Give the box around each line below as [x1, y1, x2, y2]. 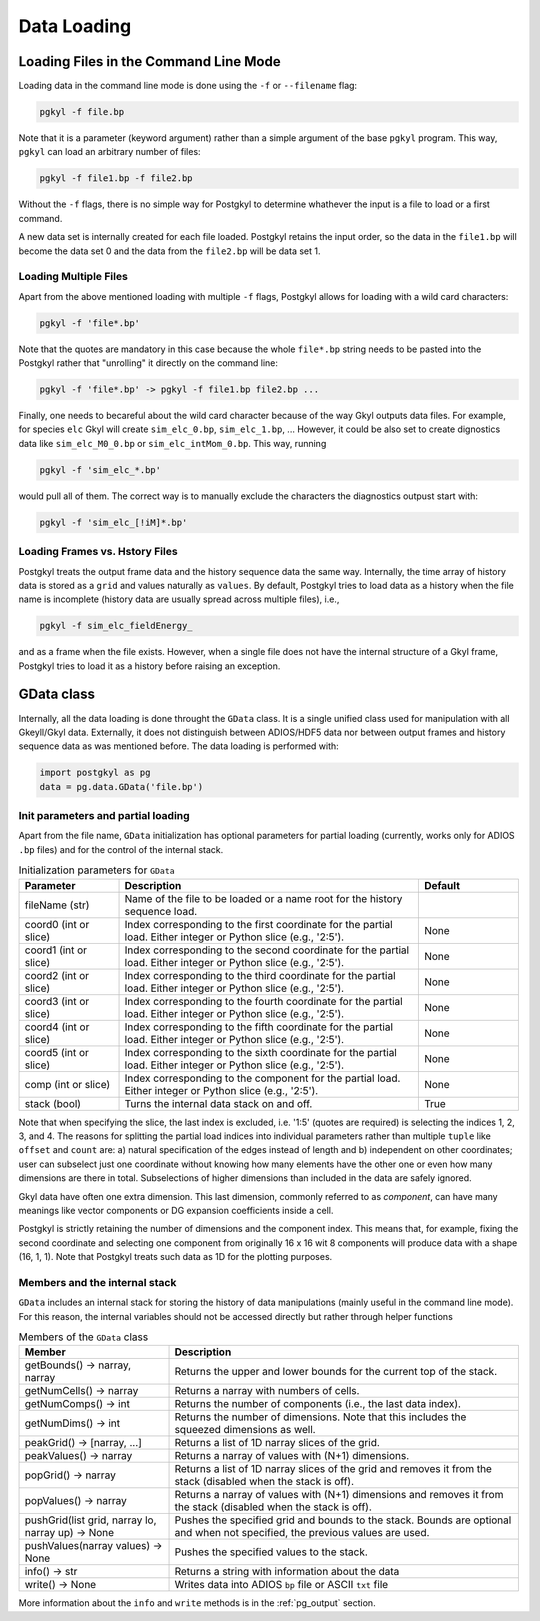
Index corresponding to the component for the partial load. [124, 1071, 401, 1085]
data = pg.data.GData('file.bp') [39, 781, 204, 792]
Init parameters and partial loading [18, 809, 190, 823]
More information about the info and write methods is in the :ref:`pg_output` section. [18, 1597, 376, 1609]
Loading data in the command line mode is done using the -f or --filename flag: [18, 80, 358, 92]
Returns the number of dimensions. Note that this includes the [174, 1410, 467, 1424]
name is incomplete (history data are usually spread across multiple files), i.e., [18, 593, 340, 605]
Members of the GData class [18, 1330, 149, 1344]
